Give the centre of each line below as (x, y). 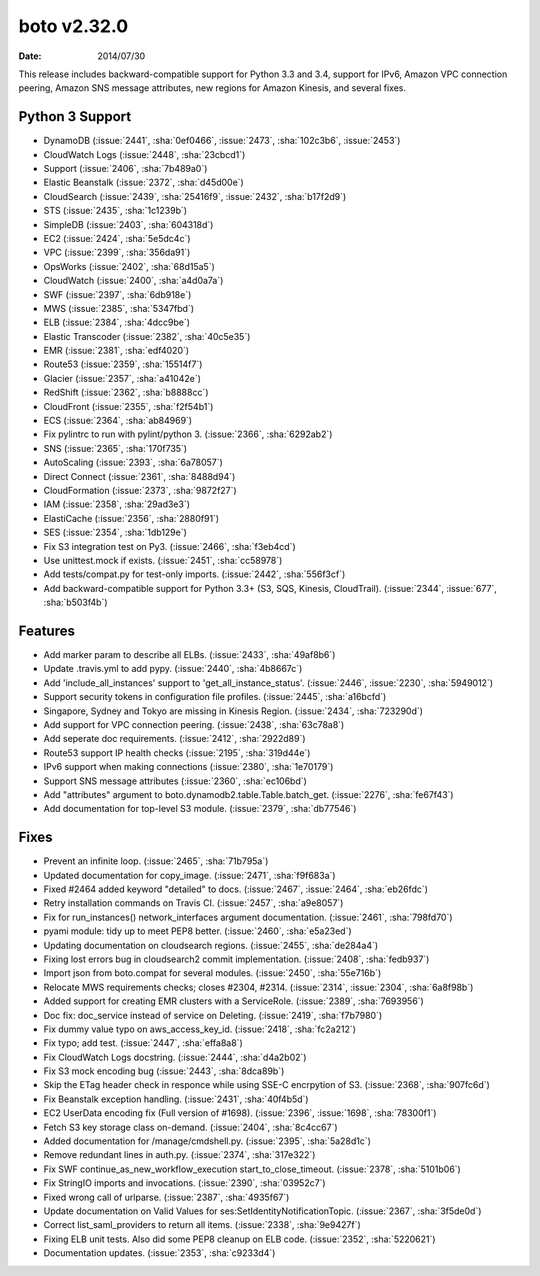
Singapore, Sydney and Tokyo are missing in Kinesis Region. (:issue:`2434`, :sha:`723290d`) (233, 711)
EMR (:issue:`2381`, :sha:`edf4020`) (116, 351)
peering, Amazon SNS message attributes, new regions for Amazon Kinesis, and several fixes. (212, 88)
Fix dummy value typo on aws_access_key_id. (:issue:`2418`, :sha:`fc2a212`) (200, 1029)
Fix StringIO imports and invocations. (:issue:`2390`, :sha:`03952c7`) (184, 1183)
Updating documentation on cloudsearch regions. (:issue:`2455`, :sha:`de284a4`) (211, 945)
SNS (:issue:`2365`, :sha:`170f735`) (115, 448)
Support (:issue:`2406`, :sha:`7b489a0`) (125, 169)
